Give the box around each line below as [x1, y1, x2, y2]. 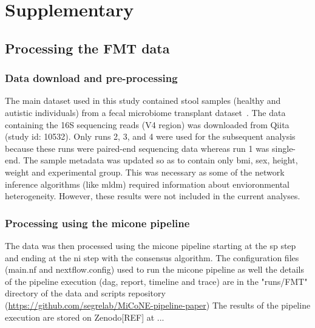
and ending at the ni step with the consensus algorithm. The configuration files [5, 251, 299, 264]
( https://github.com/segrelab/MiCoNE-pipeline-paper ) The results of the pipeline [5, 298, 311, 311]
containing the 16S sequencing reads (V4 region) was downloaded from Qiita [5, 118, 290, 131]
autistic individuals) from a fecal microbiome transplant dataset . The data [5, 106, 286, 118]
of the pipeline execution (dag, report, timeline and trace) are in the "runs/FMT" [5, 275, 308, 287]
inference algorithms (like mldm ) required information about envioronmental [5, 177, 290, 190]
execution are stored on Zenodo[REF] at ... [5, 310, 164, 323]
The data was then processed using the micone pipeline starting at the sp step [5, 239, 296, 251]
